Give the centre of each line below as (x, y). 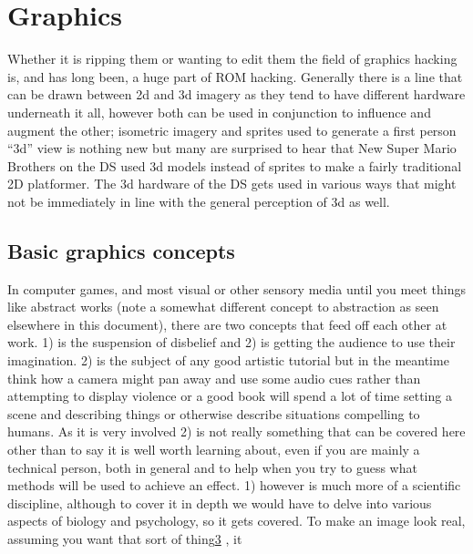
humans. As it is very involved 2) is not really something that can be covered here (236, 431)
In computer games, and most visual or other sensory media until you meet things (237, 288)
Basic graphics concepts (121, 250)
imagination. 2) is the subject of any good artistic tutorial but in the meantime (228, 360)
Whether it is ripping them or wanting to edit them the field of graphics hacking (232, 59)
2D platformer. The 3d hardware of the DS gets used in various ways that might (232, 184)
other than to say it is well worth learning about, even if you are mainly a (214, 450)
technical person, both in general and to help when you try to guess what (212, 467)
